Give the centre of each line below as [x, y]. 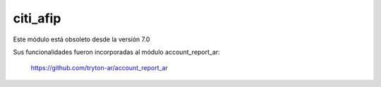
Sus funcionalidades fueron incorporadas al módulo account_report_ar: [116, 52]
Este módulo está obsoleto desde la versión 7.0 [81, 39]
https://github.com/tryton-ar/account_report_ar [99, 68]
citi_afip [37, 18]
